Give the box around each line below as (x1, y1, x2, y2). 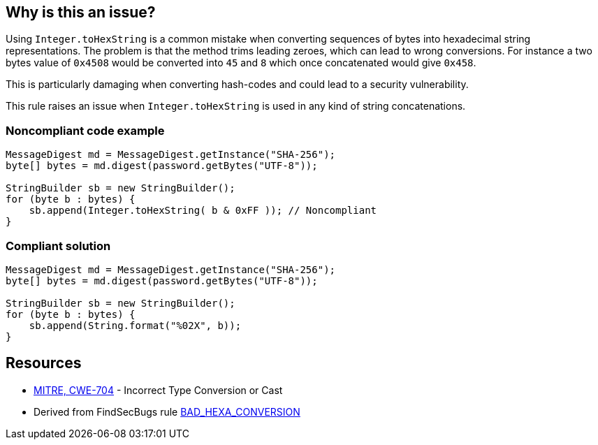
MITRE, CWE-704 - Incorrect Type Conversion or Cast (34, 384, 283, 396)
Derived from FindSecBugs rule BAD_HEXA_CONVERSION (34, 405, 300, 418)
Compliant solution (6, 238, 111, 253)
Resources (6, 354, 82, 372)
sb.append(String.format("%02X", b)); (29, 319, 242, 331)
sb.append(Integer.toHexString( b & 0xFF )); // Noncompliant (29, 205, 377, 217)
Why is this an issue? (6, 3, 156, 21)
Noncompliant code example (6, 123, 165, 138)
